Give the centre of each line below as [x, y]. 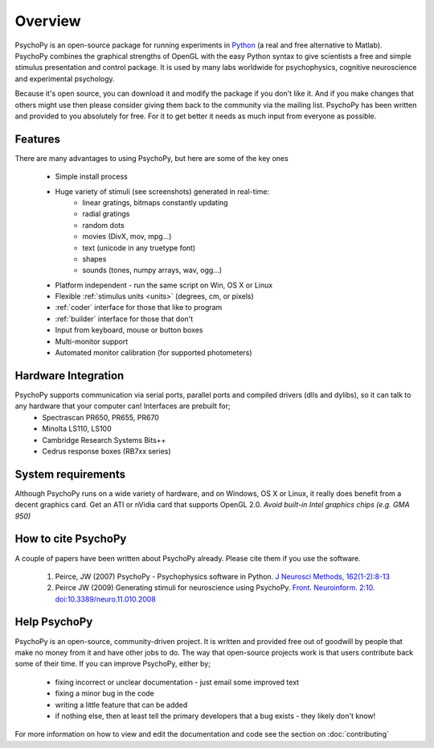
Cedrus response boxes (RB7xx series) [107, 451]
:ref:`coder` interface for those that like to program [139, 308]
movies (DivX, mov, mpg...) [127, 237]
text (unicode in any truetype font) [139, 248]
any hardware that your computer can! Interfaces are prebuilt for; [123, 406]
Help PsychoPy [54, 622]
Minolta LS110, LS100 [77, 429]
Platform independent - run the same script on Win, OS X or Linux [164, 285]
